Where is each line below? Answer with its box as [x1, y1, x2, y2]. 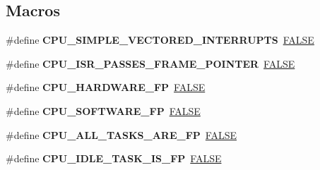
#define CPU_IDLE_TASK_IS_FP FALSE [6, 151, 222, 166]
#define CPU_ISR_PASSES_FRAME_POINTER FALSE [6, 56, 295, 71]
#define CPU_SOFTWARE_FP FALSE [6, 103, 201, 118]
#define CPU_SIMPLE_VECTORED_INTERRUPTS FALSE [6, 32, 314, 47]
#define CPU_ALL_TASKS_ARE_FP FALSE [6, 127, 237, 142]
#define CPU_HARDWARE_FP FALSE [6, 80, 206, 95]
